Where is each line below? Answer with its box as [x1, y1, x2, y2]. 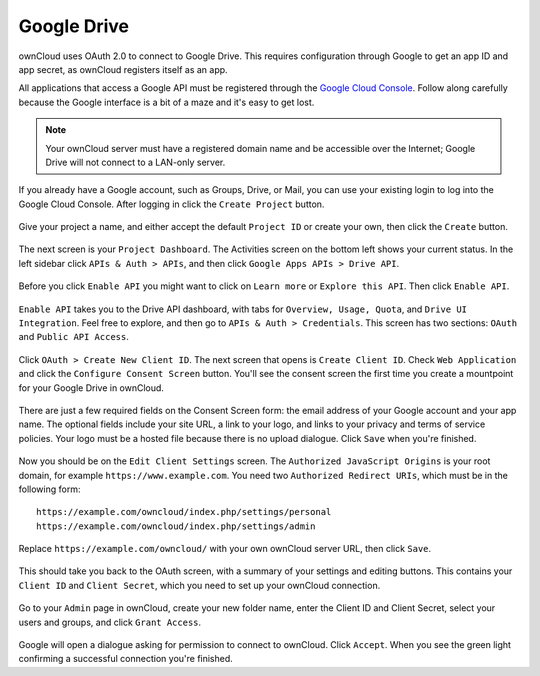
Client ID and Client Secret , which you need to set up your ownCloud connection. [18, 579, 381, 591]
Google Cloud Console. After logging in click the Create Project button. [18, 198, 325, 210]
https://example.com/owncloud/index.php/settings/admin [36, 520, 316, 532]
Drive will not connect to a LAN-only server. [45, 156, 226, 168]
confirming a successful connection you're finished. [18, 653, 234, 665]
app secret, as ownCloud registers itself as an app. [18, 63, 229, 75]
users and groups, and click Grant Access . [18, 616, 202, 628]
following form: [18, 483, 81, 495]
